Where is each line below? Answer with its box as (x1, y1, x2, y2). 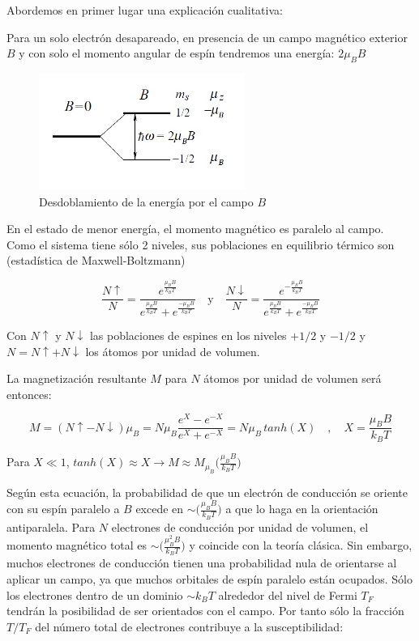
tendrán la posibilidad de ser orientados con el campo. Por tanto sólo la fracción (6, 602, 404, 619)
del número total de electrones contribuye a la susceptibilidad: (35, 618, 344, 635)
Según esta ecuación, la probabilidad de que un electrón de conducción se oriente (6, 483, 408, 500)
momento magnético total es (6, 537, 148, 554)
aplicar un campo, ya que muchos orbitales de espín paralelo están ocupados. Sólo (6, 570, 413, 587)
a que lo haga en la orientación (225, 500, 378, 517)
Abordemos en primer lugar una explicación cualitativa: (6, 2, 283, 18)
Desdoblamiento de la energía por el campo (39, 193, 254, 210)
